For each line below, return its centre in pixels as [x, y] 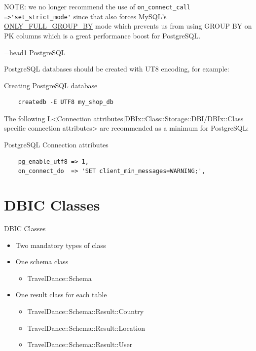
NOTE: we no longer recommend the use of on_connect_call [97, 6]
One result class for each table [61, 295]
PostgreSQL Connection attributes [56, 145]
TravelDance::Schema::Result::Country [86, 311]
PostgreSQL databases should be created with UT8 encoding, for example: [117, 69]
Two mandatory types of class [61, 245]
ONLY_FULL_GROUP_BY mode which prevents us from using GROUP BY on [128, 26]
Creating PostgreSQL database [51, 85]
